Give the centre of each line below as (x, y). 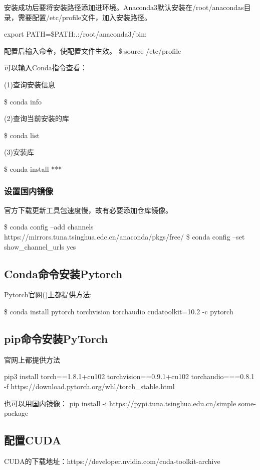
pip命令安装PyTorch (56, 338)
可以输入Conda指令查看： (46, 68)
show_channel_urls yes (40, 246)
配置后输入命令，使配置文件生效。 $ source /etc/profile (93, 50)
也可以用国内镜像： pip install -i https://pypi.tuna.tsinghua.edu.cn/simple (120, 403)
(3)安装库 (19, 152)
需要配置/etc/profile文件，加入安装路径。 (85, 17)
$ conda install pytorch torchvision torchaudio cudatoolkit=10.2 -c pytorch (119, 311)
